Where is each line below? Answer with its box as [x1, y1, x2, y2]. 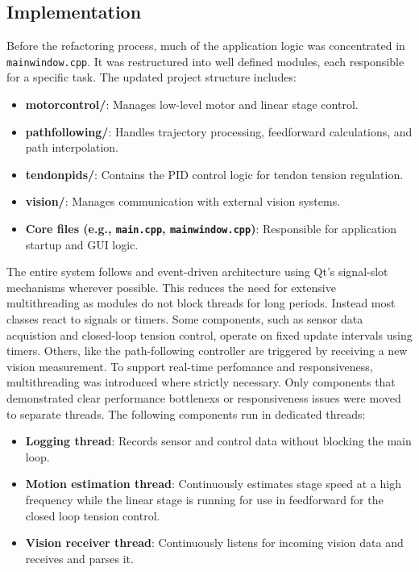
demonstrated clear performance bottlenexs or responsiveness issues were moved [6, 390, 401, 407]
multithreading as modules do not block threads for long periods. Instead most [6, 294, 396, 311]
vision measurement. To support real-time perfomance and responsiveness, [6, 357, 373, 374]
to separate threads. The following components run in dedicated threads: [6, 405, 366, 422]
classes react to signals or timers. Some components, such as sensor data [6, 311, 363, 328]
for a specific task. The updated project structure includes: [6, 69, 297, 86]
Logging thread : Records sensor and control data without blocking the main [25, 432, 412, 449]
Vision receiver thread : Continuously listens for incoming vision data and [25, 534, 404, 551]
